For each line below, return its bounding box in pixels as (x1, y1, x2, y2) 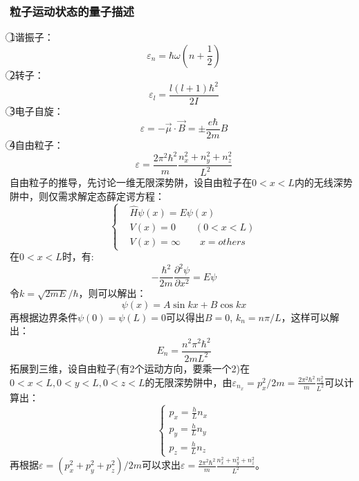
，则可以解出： (78, 286, 147, 300)
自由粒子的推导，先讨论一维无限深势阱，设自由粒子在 (10, 175, 252, 190)
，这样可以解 (281, 309, 340, 324)
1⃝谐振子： (10, 30, 54, 44)
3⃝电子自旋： (10, 103, 64, 118)
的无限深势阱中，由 (145, 374, 232, 389)
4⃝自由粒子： (10, 137, 64, 152)
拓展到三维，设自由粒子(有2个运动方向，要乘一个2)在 (10, 361, 250, 375)
